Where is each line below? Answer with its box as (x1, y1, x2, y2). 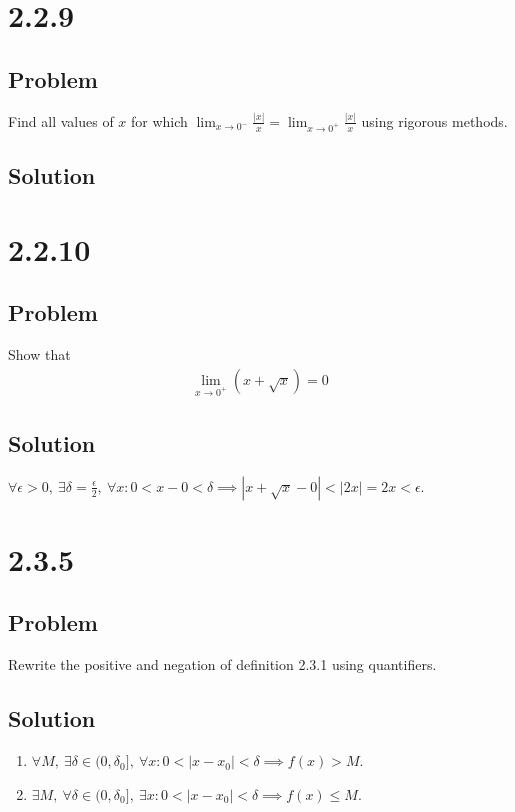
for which (131, 110, 188, 131)
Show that (8, 344, 71, 365)
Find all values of (8, 110, 114, 131)
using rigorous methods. (361, 110, 508, 131)
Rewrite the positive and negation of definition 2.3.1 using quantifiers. (8, 654, 437, 675)
